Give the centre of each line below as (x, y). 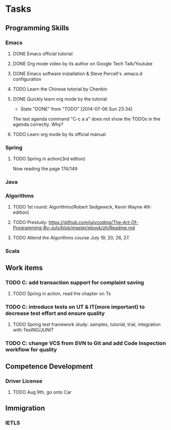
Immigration (25, 408)
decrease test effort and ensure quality (55, 313)
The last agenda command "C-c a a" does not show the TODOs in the (87, 119)
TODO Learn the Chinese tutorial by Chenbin (60, 89)
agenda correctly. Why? (38, 124)
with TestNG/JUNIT (33, 330)
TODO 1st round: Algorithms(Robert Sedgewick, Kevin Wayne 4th (82, 207)
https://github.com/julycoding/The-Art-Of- (93, 222)
